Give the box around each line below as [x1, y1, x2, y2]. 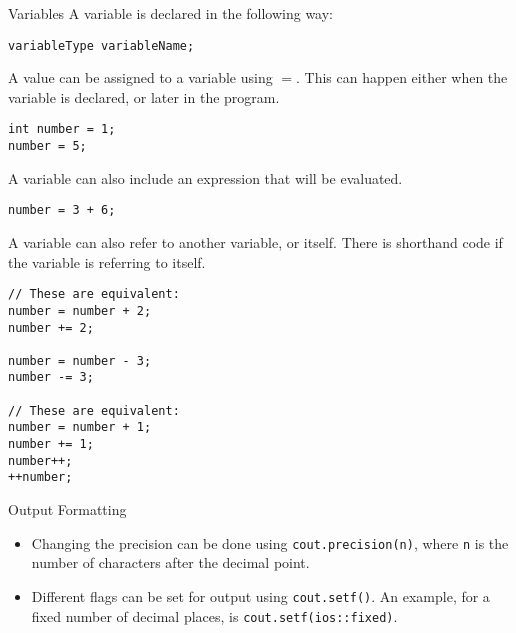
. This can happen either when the [296, 67, 508, 88]
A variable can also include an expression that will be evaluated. [8, 167, 403, 188]
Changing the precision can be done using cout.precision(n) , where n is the [31, 532, 509, 553]
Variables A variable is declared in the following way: [8, 3, 334, 23]
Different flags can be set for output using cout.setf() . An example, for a [31, 585, 490, 606]
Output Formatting [8, 499, 127, 520]
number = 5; [8, 139, 87, 154]
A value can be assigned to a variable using [8, 67, 273, 88]
